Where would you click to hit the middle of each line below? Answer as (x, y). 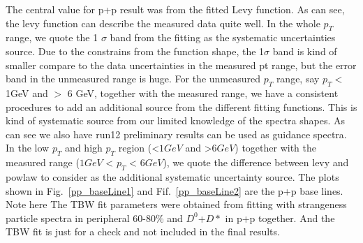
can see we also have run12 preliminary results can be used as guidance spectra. (176, 134)
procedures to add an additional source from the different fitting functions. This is (181, 106)
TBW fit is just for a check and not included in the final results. (143, 231)
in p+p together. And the (280, 218)
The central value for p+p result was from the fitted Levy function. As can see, (175, 9)
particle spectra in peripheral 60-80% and (94, 218)
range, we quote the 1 (52, 37)
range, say (298, 79)
